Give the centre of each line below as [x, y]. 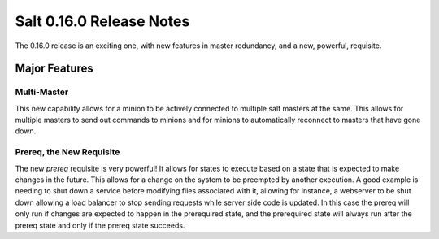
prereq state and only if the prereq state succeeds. [100, 225]
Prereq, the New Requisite [67, 152]
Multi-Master [42, 92]
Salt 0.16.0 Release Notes [102, 21]
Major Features [54, 69]
